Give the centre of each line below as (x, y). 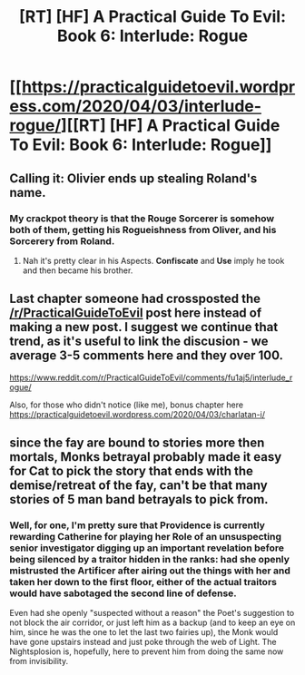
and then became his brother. (78, 270)
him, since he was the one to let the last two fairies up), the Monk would (144, 632)
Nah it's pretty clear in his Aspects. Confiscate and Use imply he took (153, 260)
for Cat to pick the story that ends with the (132, 471)
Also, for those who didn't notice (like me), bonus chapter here (126, 405)
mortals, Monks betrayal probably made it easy (146, 457)
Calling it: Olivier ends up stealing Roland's (133, 178)
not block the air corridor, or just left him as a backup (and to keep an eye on (152, 622)
